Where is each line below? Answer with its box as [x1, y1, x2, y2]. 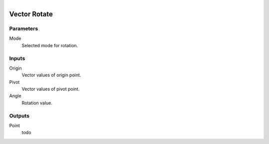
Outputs [9, 112, 30, 119]
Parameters [9, 25, 38, 32]
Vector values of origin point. [21, 72, 82, 78]
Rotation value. [21, 100, 52, 106]
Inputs [9, 55, 25, 62]
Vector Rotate [9, 10, 53, 18]
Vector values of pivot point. [21, 86, 80, 92]
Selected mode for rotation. [21, 42, 78, 48]
